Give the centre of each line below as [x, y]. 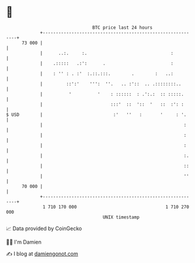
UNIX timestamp [121, 217]
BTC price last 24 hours [123, 28]
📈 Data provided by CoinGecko [44, 228]
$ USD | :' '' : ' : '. [96, 115]
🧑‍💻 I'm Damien [24, 242]
